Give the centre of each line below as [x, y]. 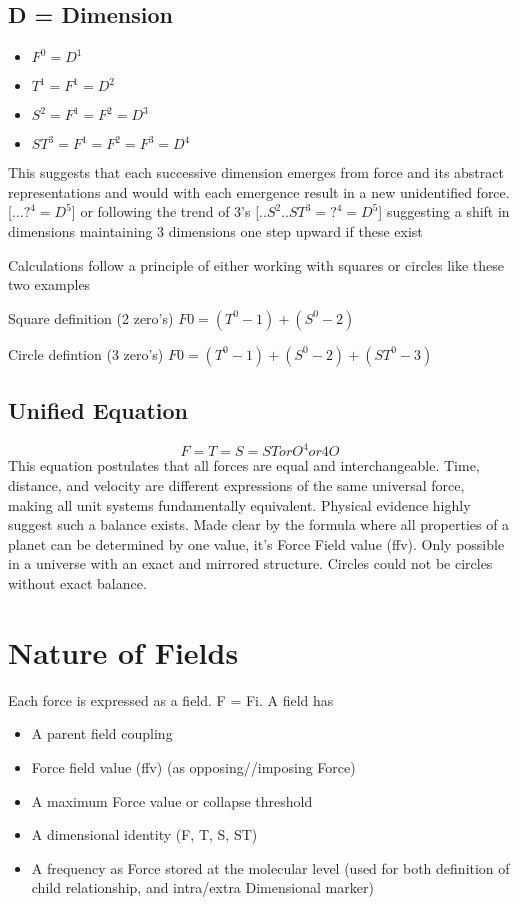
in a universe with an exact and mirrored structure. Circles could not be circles [250, 563]
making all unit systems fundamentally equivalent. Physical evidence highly [239, 504]
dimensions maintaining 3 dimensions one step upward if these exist [215, 230]
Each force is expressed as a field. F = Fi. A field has [171, 699]
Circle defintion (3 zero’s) [86, 353]
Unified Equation [98, 410]
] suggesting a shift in [444, 211]
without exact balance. [77, 583]
